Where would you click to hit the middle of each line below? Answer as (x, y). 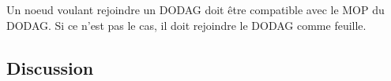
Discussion (50, 67)
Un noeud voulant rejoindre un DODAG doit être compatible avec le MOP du (195, 9)
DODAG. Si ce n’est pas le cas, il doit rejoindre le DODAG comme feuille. (186, 25)
